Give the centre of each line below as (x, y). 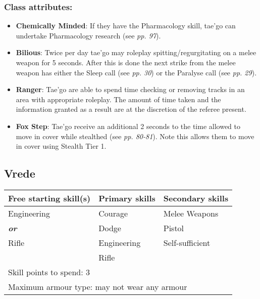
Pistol (174, 228)
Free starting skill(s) (49, 198)
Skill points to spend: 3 (49, 272)
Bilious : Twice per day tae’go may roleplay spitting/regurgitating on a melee (136, 52)
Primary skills (127, 198)
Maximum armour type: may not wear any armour (98, 286)
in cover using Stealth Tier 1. (61, 146)
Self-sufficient (187, 242)
